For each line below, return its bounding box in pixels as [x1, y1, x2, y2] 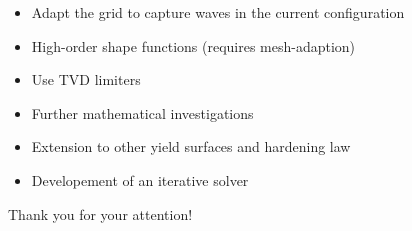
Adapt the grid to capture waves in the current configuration [31, 2, 405, 22]
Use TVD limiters [31, 69, 141, 90]
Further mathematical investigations [31, 102, 254, 123]
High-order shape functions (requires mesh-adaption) [31, 35, 356, 56]
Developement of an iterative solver [31, 169, 249, 190]
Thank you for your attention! [8, 203, 193, 224]
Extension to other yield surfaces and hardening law [31, 136, 351, 157]
